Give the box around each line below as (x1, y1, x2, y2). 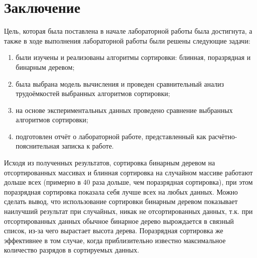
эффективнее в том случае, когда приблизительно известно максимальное (4, 235, 226, 245)
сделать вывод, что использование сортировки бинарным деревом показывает (4, 196, 238, 206)
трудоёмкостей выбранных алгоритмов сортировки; (15, 88, 170, 99)
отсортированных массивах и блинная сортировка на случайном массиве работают (4, 167, 253, 177)
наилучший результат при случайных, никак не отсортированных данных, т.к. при (4, 206, 253, 216)
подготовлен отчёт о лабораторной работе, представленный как (15, 131, 206, 141)
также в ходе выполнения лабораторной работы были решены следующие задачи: (4, 35, 251, 46)
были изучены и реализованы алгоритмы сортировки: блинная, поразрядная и (15, 52, 251, 62)
